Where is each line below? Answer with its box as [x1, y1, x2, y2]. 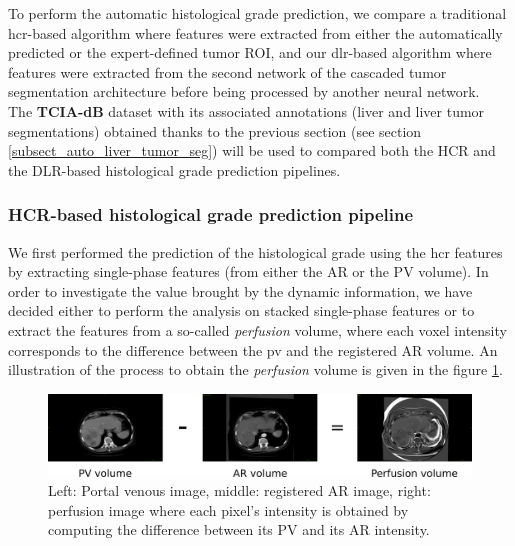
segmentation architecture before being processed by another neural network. [8, 81, 480, 102]
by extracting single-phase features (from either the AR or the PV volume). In [8, 261, 489, 282]
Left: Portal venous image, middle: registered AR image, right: [48, 480, 431, 501]
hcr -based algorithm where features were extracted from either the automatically [8, 22, 503, 43]
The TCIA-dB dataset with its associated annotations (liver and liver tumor [8, 100, 485, 121]
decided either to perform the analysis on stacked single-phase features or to [8, 300, 475, 321]
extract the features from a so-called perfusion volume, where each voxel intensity [8, 319, 507, 340]
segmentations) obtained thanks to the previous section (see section [8, 120, 422, 141]
